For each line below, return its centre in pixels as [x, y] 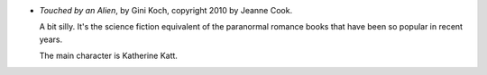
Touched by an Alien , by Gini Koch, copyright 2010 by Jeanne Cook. [166, 10]
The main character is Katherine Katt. [108, 56]
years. [51, 39]
